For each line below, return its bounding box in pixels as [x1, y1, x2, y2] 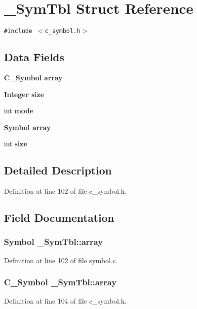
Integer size [4, 89, 44, 99]
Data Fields [4, 49, 65, 65]
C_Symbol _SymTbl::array [4, 276, 117, 288]
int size [4, 138, 27, 149]
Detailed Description [4, 163, 112, 178]
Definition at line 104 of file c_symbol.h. [4, 295, 127, 306]
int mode [4, 105, 34, 116]
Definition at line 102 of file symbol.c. [4, 255, 118, 265]
